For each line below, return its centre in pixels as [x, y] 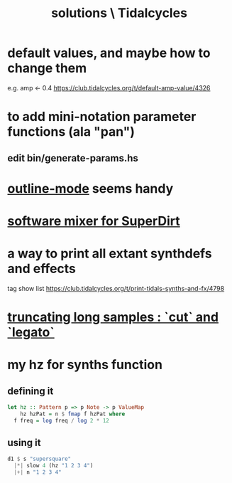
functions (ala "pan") [71, 132]
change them [47, 68]
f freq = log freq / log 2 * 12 [62, 420]
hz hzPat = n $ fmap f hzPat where [73, 414]
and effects [42, 269]
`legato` [31, 333]
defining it [31, 391]
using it [24, 443]
